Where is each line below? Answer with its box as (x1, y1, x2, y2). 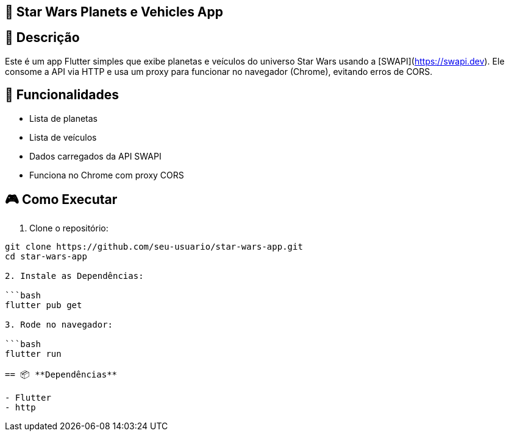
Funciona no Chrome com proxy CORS (29, 169, 184, 180)
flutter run (5, 348, 62, 359)
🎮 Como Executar (5, 192, 118, 208)
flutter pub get (5, 300, 82, 310)
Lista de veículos (29, 132, 97, 142)
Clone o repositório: (29, 222, 109, 233)
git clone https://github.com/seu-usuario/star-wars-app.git (5, 241, 303, 251)
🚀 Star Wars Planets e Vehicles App (5, 4, 224, 19)
